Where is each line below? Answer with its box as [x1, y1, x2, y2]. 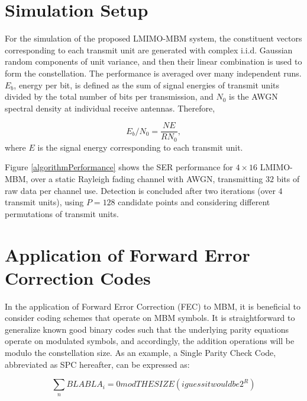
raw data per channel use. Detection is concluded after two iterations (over [5, 184, 276, 196]
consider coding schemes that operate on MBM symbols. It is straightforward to [5, 311, 295, 324]
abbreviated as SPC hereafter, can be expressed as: [5, 358, 190, 370]
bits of [276, 172, 300, 184]
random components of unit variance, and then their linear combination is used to [5, 55, 302, 68]
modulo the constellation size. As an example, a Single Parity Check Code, [5, 346, 276, 359]
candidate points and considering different [118, 196, 270, 208]
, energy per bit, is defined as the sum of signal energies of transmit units [14, 78, 280, 91]
